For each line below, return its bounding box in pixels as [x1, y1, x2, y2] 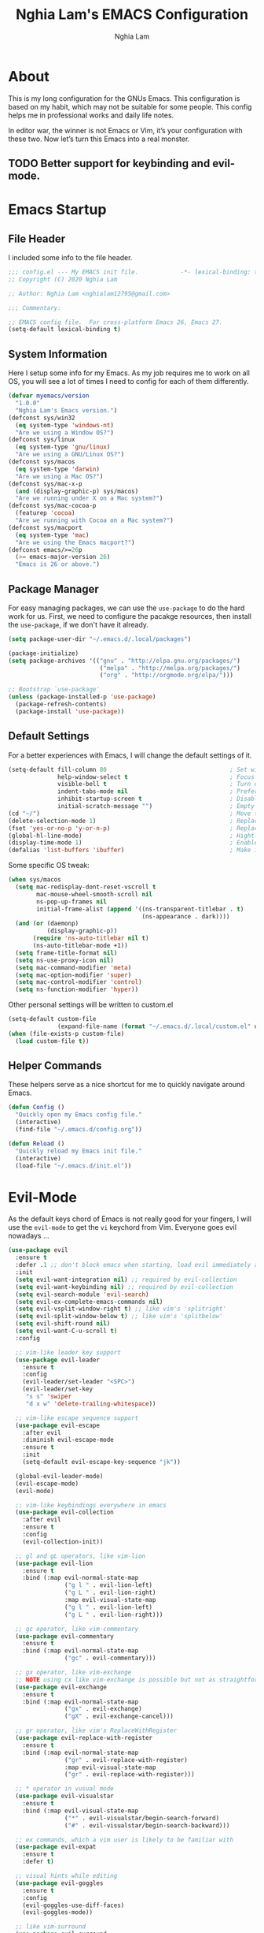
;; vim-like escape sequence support [15, 1413, 139, 1422]
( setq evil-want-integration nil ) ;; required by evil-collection [15, 1276, 237, 1283]
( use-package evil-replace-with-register [15, 1734, 153, 1742]
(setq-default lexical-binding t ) [8, 326, 122, 333]
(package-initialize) [8, 649, 79, 657]
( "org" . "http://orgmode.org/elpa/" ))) [99, 672, 234, 680]
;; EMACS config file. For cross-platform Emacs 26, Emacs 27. [8, 318, 223, 326]
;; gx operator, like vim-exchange [15, 1669, 132, 1677]
